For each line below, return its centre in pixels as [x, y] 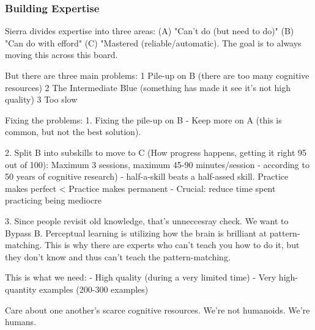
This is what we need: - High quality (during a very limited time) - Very [141, 277]
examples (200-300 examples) [94, 289]
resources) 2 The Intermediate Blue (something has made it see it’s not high [148, 87]
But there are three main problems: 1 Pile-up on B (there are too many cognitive [157, 75]
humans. [21, 322]
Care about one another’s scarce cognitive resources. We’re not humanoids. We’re [157, 310]
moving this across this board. [61, 55]
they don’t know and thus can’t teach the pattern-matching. [118, 256]
